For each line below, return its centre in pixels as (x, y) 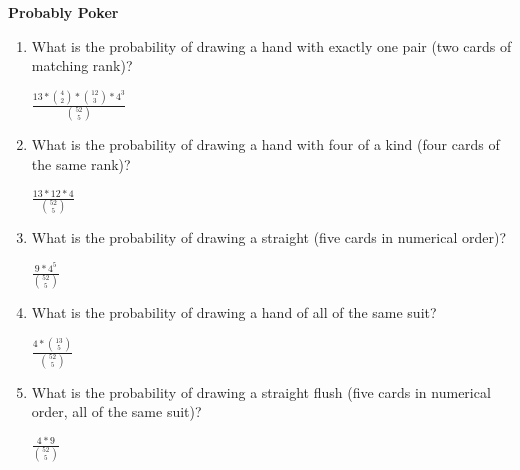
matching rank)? (82, 65)
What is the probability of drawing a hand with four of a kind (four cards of (265, 144)
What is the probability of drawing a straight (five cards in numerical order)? (269, 237)
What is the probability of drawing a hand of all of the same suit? (234, 312)
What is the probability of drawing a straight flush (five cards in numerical (261, 391)
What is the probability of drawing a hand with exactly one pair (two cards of (271, 45)
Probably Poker (63, 12)
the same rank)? (81, 164)
